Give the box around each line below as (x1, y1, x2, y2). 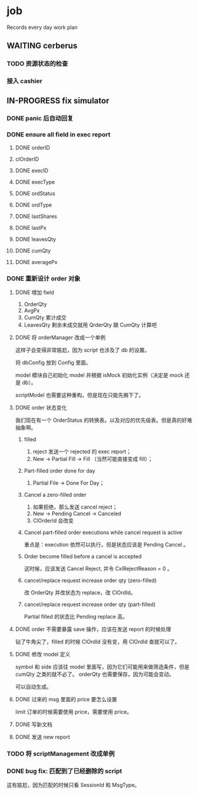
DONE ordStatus (15, 190, 55, 197)
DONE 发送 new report (15, 734, 70, 741)
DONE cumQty (15, 247, 51, 254)
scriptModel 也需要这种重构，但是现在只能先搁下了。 (15, 392, 144, 399)
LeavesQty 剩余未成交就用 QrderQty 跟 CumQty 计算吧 (24, 321, 157, 328)
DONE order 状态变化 (15, 404, 67, 411)
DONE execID (15, 167, 49, 174)
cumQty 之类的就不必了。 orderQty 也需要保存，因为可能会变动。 (15, 671, 174, 678)
